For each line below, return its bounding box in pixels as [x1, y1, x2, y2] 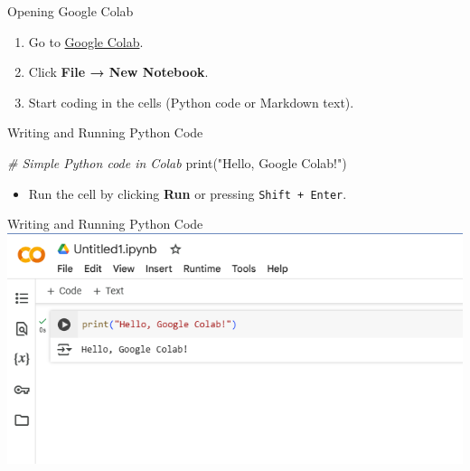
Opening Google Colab [7, 2, 134, 20]
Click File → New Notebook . [28, 62, 209, 81]
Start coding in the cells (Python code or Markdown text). [28, 92, 354, 111]
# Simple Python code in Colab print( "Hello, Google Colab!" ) [7, 153, 347, 172]
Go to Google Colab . [28, 32, 144, 51]
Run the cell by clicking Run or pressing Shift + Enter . [28, 184, 347, 203]
